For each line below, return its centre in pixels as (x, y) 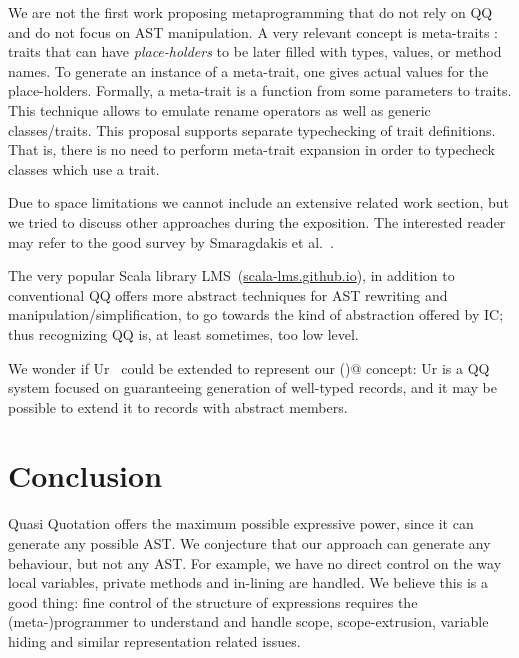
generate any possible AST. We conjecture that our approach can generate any (249, 543)
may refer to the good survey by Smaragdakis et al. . (171, 241)
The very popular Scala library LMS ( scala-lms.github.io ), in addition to (231, 275)
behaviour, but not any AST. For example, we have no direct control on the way (255, 562)
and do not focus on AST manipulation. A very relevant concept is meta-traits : (253, 31)
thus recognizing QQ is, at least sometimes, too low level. (183, 333)
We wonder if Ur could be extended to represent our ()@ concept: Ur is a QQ (249, 367)
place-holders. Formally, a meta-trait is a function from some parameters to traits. (260, 90)
